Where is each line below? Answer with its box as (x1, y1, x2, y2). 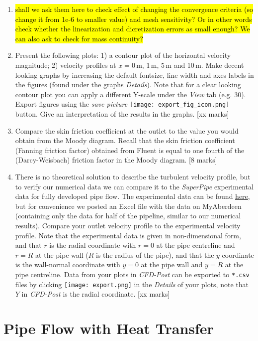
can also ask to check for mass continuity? (15, 33, 143, 43)
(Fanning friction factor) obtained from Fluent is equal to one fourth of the (15, 145, 245, 155)
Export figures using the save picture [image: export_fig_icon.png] (15, 99, 230, 109)
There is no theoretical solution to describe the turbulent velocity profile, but (15, 171, 251, 181)
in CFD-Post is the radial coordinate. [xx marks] (21, 289, 170, 299)
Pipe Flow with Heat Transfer (3, 318, 214, 338)
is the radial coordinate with (49, 240, 136, 250)
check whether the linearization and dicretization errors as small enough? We (15, 23, 250, 34)
